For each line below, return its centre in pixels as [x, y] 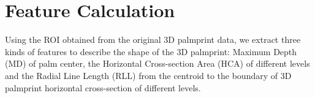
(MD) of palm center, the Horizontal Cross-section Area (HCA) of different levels [157, 63]
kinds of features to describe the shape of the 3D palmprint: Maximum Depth [151, 51]
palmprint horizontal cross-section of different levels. [103, 87]
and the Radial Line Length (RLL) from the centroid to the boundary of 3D [148, 75]
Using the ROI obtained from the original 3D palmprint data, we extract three [153, 40]
